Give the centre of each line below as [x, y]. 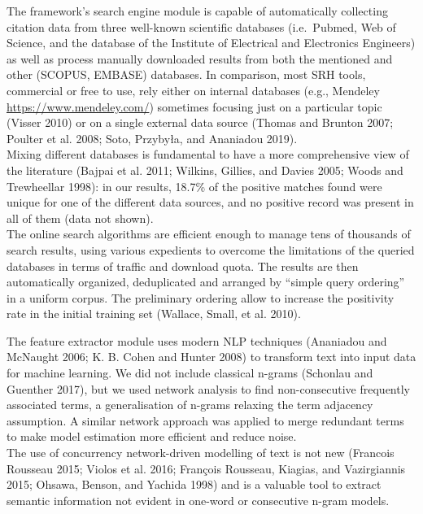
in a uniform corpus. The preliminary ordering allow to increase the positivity [201, 297]
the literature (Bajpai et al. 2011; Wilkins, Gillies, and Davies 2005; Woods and [205, 170]
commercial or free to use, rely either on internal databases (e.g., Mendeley [193, 90]
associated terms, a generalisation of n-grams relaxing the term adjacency [190, 405]
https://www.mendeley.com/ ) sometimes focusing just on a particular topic [194, 106]
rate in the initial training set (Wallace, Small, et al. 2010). [154, 314]
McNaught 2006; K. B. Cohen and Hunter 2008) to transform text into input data [211, 357]
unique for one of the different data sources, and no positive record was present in [210, 202]
